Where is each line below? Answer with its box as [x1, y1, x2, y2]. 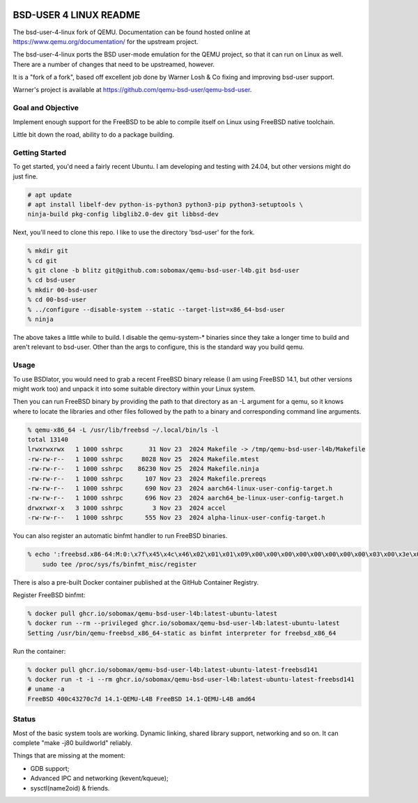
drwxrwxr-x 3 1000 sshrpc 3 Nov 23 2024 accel [27, 504, 226, 512]
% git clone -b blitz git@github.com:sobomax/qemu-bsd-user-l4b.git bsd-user [27, 267, 300, 275]
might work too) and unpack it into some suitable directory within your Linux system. [13, 384, 256, 393]
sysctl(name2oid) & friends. [30, 783, 110, 792]
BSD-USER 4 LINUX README [13, 9, 141, 21]
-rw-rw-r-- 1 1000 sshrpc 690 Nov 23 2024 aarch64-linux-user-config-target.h [27, 485, 333, 493]
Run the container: [13, 647, 66, 655]
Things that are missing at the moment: [13, 751, 125, 760]
